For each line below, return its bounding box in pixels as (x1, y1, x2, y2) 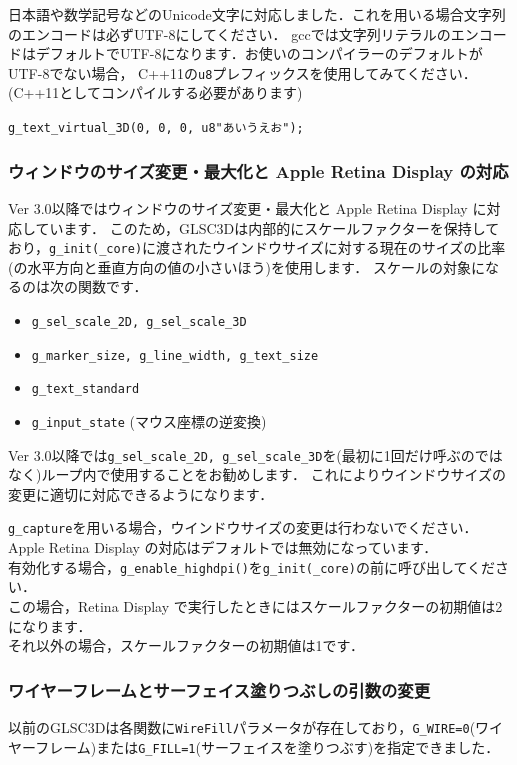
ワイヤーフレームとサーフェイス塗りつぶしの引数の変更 (8, 677, 431, 702)
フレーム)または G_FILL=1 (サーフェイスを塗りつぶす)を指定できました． (35, 736, 500, 757)
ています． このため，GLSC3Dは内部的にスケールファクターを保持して (35, 217, 500, 238)
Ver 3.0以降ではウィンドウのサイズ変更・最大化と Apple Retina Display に (8, 197, 487, 218)
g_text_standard (31, 382, 140, 397)
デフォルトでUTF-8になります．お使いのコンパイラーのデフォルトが (35, 43, 483, 64)
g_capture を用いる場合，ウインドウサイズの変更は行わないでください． (8, 517, 478, 538)
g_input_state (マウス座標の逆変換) (31, 410, 267, 431)
